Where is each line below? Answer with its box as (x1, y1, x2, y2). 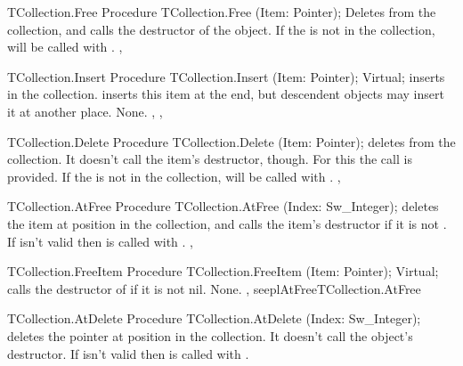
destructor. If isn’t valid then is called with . (7, 344, 249, 362)
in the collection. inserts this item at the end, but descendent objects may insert (7, 85, 444, 103)
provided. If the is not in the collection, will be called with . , (7, 167, 341, 185)
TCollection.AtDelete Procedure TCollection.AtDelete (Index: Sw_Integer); (7, 309, 421, 328)
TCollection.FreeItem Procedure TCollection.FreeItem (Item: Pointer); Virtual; (7, 262, 439, 281)
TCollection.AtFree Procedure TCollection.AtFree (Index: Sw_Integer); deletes (7, 197, 439, 216)
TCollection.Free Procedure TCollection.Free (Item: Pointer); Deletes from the (7, 3, 436, 20)
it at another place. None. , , (7, 102, 163, 120)
